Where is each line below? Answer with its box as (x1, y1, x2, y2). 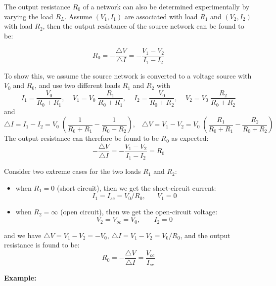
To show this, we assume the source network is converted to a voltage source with (4, 70, 252, 81)
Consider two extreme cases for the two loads (4, 166, 141, 176)
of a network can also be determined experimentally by (83, 1, 250, 11)
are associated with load (124, 11, 198, 21)
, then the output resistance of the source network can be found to (43, 21, 244, 31)
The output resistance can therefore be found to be (4, 133, 159, 143)
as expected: (171, 133, 209, 143)
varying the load (4, 11, 53, 21)
